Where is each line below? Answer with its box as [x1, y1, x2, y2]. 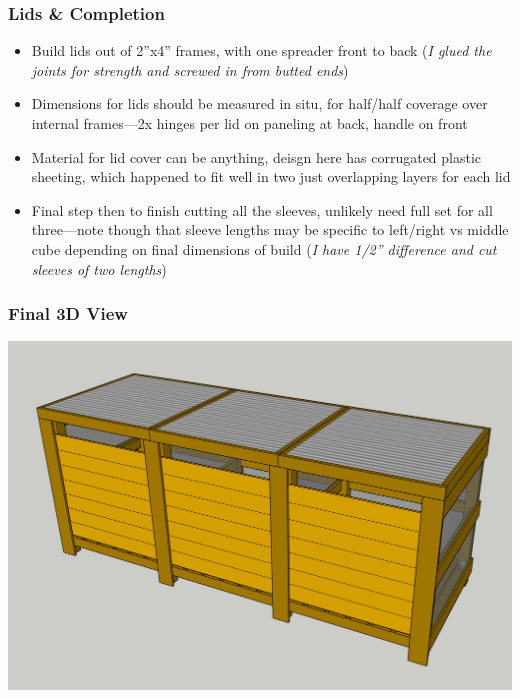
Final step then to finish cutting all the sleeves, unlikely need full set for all [31, 199, 493, 220]
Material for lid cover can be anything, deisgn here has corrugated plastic [31, 146, 482, 167]
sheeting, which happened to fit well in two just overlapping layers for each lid [31, 166, 511, 187]
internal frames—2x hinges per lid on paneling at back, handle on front [31, 113, 468, 133]
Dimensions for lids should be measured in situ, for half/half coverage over [31, 93, 488, 114]
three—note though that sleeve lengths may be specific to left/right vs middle [31, 219, 509, 240]
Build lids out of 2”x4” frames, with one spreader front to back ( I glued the [31, 40, 492, 61]
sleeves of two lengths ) [31, 258, 167, 279]
